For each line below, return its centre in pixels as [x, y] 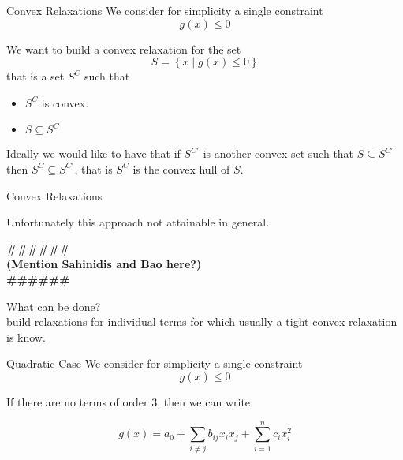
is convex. [65, 102]
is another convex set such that [278, 153]
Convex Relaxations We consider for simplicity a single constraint [165, 10]
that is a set [35, 76]
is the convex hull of [181, 168]
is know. [26, 337]
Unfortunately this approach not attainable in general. [138, 222]
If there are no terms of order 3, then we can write [129, 401]
